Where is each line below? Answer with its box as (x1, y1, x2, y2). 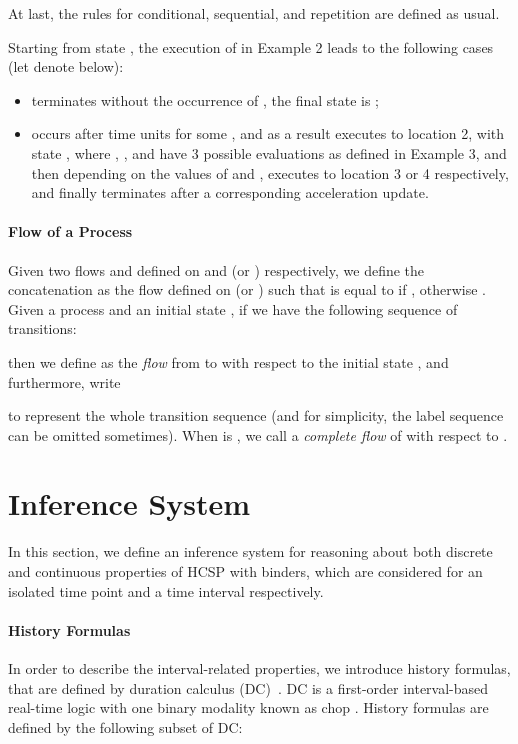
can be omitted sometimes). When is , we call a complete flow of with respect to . (8, 424, 508, 445)
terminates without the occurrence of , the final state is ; (31, 89, 380, 110)
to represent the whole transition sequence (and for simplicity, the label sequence (8, 405, 504, 426)
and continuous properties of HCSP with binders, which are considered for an (8, 561, 483, 582)
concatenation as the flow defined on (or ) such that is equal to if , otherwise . (8, 279, 486, 300)
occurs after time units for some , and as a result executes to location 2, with (31, 123, 505, 144)
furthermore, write (8, 371, 121, 392)
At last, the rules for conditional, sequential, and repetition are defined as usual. (8, 3, 500, 23)
